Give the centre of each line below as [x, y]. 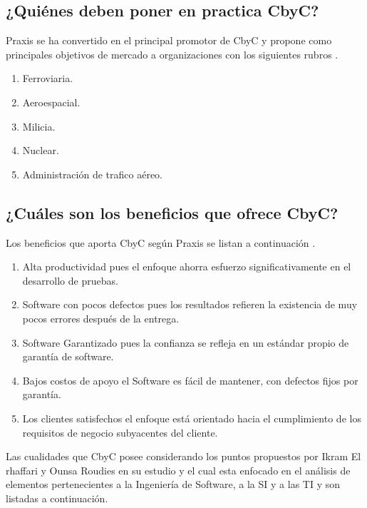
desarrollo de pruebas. [70, 280]
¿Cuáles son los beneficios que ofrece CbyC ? [172, 212]
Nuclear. [41, 150]
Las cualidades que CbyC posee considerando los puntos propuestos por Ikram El [183, 456]
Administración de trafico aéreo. [92, 174]
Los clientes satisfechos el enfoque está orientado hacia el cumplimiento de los [192, 418]
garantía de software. [68, 356]
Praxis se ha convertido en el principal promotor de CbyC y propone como [169, 40]
